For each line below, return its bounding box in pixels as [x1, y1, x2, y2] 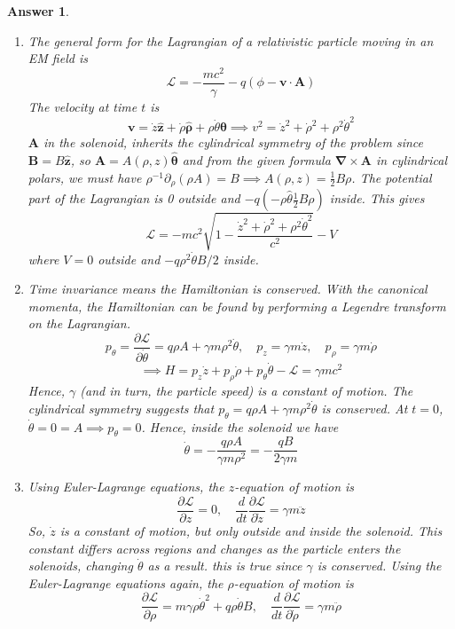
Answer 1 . [7, 2, 69, 20]
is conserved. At [321, 398, 408, 417]
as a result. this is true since [147, 556, 302, 575]
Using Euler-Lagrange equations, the [27, 477, 224, 496]
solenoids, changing [27, 556, 133, 575]
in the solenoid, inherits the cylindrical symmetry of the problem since [43, 133, 423, 152]
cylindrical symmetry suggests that [27, 398, 215, 417]
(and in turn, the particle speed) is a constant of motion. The [80, 381, 413, 400]
